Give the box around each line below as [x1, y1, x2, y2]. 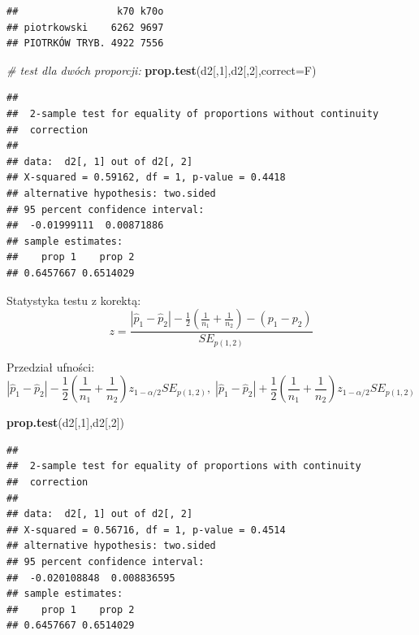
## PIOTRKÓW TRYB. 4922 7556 [6, 37, 164, 50]
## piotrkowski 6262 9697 [6, 21, 164, 33]
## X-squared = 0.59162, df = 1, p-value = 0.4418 [6, 172, 286, 184]
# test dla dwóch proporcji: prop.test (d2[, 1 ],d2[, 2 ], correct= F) [6, 61, 317, 78]
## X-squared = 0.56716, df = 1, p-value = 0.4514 [6, 524, 286, 536]
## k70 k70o [6, 6, 164, 17]
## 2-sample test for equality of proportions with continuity [6, 460, 361, 472]
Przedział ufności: [6, 358, 95, 375]
